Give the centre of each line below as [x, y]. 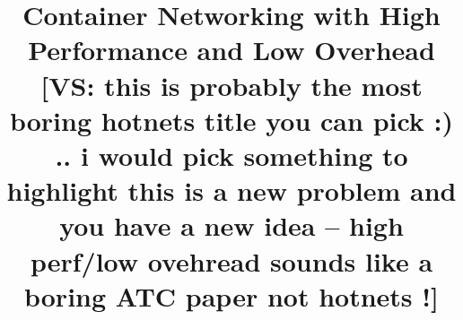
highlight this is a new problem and [231, 190]
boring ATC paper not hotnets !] [231, 295]
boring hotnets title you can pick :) [231, 120]
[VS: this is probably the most [231, 85]
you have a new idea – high [231, 225]
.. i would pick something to [231, 155]
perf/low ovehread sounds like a [231, 260]
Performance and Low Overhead [231, 50]
